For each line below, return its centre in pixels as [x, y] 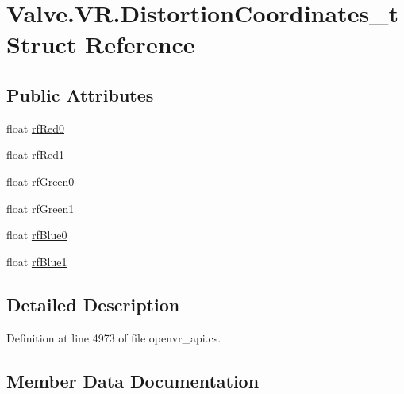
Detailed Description [93, 304]
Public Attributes [80, 94]
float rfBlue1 [37, 261]
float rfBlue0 [37, 235]
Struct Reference [101, 44]
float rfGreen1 [40, 208]
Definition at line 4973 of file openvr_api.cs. [114, 337]
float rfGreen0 [40, 181]
